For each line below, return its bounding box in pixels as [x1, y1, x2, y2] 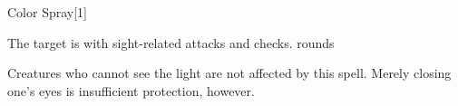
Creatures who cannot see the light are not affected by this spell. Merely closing [7, 63, 452, 82]
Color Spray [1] [7, 3, 88, 21]
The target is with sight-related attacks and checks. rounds [7, 33, 335, 52]
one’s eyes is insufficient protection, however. [7, 81, 255, 100]
